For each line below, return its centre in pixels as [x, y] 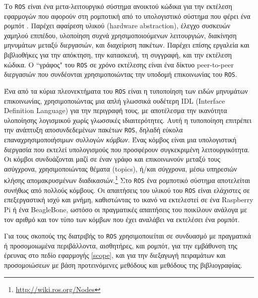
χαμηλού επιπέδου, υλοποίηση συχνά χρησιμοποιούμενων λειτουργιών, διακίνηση [120, 35]
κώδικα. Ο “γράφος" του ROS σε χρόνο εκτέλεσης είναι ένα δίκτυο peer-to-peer [119, 64]
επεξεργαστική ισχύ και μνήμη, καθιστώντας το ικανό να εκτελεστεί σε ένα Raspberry [129, 200]
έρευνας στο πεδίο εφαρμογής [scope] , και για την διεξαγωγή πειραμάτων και [115, 255]
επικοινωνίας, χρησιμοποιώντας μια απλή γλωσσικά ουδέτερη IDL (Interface [115, 100]
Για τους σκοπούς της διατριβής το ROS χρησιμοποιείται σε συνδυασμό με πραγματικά [128, 236]
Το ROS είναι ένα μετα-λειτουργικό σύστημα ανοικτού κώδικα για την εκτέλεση [118, 6]
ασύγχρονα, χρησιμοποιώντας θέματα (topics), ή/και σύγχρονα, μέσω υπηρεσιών [121, 168]
